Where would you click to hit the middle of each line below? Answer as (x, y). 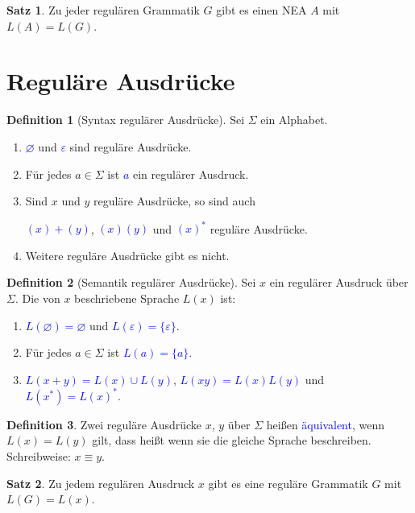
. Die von (37, 298)
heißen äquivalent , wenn (326, 424)
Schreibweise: (39, 456)
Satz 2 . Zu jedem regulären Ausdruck (101, 483)
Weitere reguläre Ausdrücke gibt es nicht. (127, 255)
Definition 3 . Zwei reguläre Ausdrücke (104, 424)
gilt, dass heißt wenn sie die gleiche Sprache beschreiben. (232, 440)
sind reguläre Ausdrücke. (131, 146)
